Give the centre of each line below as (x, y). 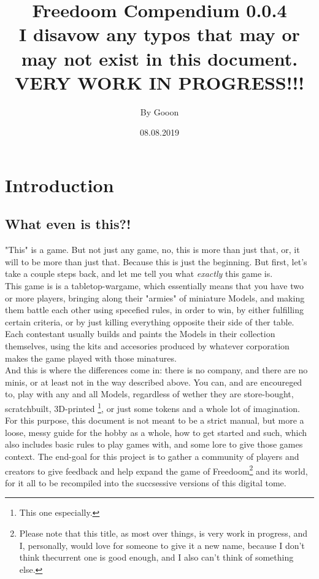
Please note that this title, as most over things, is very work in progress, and (163, 533)
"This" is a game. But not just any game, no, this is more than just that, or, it (152, 250)
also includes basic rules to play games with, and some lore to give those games (154, 444)
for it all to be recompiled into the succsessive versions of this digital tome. (146, 482)
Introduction (60, 185)
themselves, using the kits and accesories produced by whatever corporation (147, 346)
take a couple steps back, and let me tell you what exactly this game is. (139, 274)
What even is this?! (68, 224)
